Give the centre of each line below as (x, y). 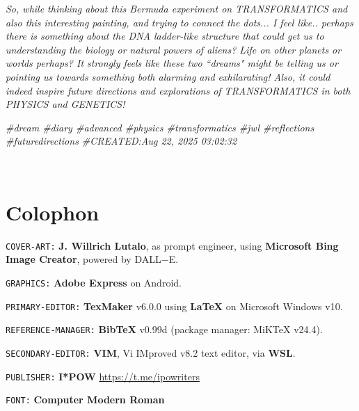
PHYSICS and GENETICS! (65, 104)
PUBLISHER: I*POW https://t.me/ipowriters (103, 376)
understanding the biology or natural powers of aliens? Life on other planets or (174, 49)
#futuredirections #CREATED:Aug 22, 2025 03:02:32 (121, 141)
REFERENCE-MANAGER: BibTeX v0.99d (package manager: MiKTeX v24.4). (164, 329)
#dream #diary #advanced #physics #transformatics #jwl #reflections (160, 127)
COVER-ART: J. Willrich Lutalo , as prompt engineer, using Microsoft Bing (172, 245)
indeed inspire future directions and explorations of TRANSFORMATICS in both (178, 90)
